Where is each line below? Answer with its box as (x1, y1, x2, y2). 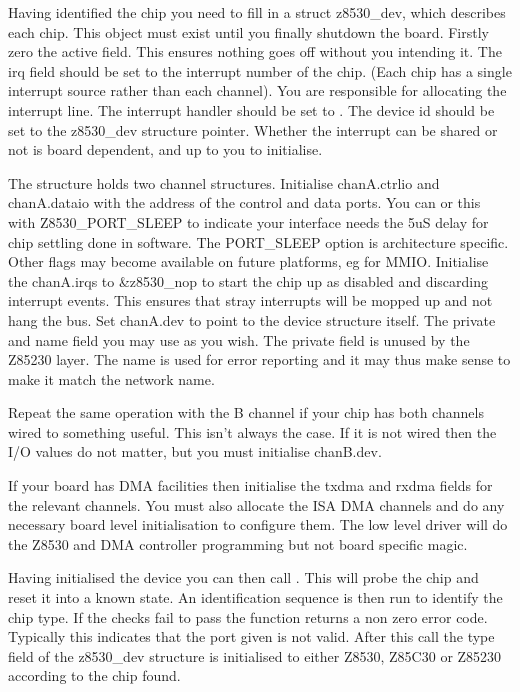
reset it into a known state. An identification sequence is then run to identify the (8, 587, 503, 608)
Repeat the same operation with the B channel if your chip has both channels (8, 402, 484, 423)
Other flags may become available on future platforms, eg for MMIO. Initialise (8, 251, 489, 272)
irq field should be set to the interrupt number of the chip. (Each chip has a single (8, 60, 512, 81)
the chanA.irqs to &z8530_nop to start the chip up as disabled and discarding (8, 270, 489, 291)
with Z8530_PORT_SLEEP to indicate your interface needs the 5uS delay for (8, 211, 489, 232)
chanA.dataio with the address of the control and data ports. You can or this (8, 192, 481, 213)
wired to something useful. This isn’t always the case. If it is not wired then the (8, 421, 497, 442)
